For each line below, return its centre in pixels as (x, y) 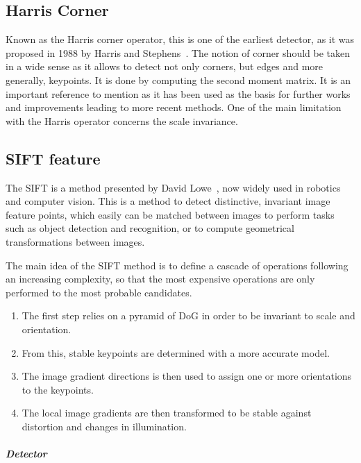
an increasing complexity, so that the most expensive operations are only (160, 279)
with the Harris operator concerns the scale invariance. (122, 120)
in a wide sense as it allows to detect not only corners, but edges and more (165, 66)
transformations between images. (75, 241)
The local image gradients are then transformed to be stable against (167, 413)
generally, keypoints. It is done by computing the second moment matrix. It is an (178, 79)
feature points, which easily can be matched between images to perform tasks (170, 214)
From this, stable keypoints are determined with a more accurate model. (176, 352)
